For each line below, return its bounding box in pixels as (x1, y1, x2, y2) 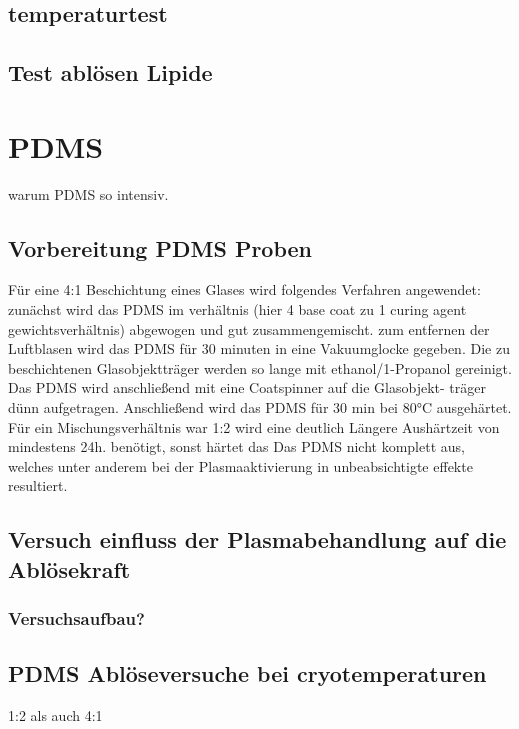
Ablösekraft (8, 553, 131, 584)
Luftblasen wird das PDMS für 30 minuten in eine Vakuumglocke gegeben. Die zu (8, 338, 510, 359)
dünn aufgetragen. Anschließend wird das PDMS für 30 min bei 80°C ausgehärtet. (8, 397, 512, 418)
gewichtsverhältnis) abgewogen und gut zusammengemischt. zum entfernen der (8, 318, 490, 339)
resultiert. (8, 475, 68, 496)
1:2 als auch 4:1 (8, 705, 103, 726)
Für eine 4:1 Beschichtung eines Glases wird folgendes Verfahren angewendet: (8, 279, 481, 300)
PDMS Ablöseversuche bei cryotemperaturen (8, 658, 487, 689)
